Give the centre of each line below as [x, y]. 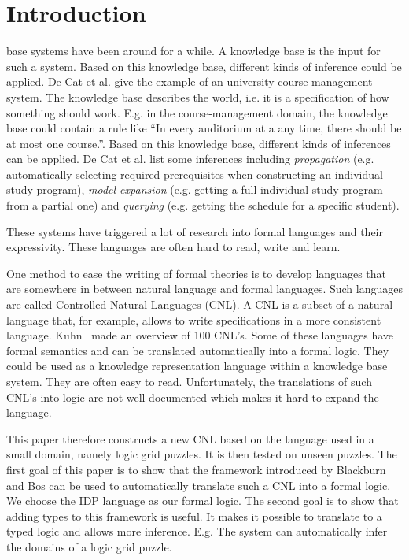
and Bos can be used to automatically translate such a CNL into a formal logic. [199, 485]
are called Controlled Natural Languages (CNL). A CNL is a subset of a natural [200, 304]
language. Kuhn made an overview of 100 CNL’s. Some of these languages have [200, 335]
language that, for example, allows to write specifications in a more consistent [194, 319]
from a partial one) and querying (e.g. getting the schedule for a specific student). [203, 205]
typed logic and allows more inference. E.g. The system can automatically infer [197, 531]
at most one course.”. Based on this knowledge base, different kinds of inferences [199, 143]
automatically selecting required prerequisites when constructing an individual [195, 174]
